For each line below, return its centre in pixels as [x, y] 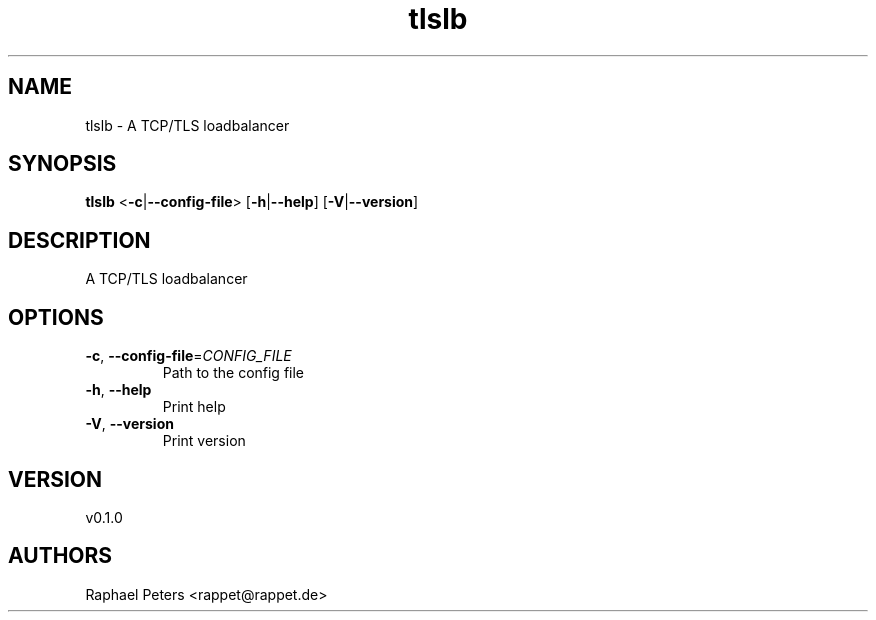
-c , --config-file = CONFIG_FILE [188, 356]
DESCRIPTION [79, 240]
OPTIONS [56, 317]
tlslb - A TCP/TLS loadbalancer [187, 125]
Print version [204, 441]
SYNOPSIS [62, 164]
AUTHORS [60, 556]
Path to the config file [233, 373]
